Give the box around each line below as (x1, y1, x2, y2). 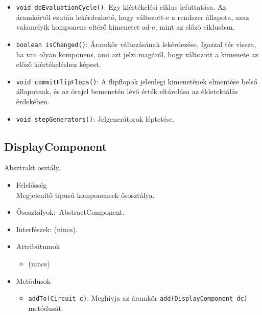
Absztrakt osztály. (4, 162, 61, 173)
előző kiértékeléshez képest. (16, 59, 101, 70)
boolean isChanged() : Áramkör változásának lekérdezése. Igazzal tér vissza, (16, 38, 256, 49)
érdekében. (16, 96, 50, 106)
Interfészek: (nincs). (16, 223, 78, 234)
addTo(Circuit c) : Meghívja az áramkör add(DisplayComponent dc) (28, 292, 248, 303)
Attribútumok (16, 241, 60, 252)
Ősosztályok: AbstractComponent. (16, 207, 125, 217)
